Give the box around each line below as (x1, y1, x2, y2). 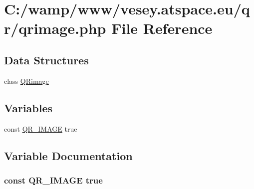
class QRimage (4, 75, 49, 86)
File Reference (111, 18, 213, 38)
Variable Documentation (4, 148, 133, 163)
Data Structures (4, 52, 89, 67)
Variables (4, 100, 53, 115)
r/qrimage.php (4, 18, 106, 38)
